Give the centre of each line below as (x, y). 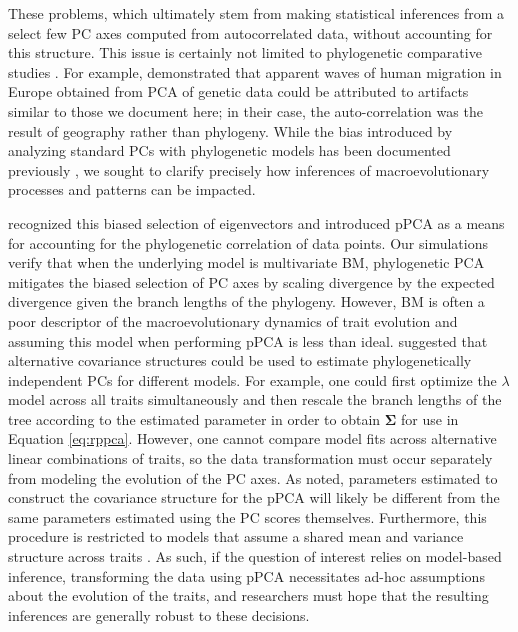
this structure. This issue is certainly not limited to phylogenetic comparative (245, 52)
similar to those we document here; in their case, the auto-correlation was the (245, 110)
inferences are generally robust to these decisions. (159, 614)
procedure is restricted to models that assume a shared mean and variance (236, 536)
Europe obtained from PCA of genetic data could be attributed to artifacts (238, 91)
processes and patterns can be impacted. (132, 189)
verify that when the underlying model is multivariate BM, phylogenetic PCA (246, 262)
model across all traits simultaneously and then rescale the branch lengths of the (255, 399)
